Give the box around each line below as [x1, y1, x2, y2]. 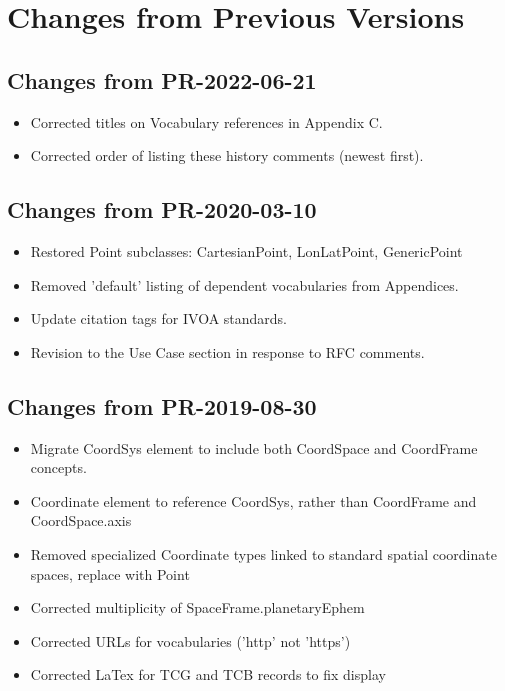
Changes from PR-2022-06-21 [7, 64, 317, 95]
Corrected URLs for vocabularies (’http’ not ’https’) [30, 630, 351, 651]
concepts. [30, 457, 87, 478]
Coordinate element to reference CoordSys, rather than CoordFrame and [30, 490, 477, 511]
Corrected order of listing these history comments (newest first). [30, 145, 424, 166]
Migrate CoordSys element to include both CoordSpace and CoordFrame [30, 437, 478, 458]
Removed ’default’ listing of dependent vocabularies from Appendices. [30, 274, 459, 295]
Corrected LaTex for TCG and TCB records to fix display [30, 664, 386, 685]
